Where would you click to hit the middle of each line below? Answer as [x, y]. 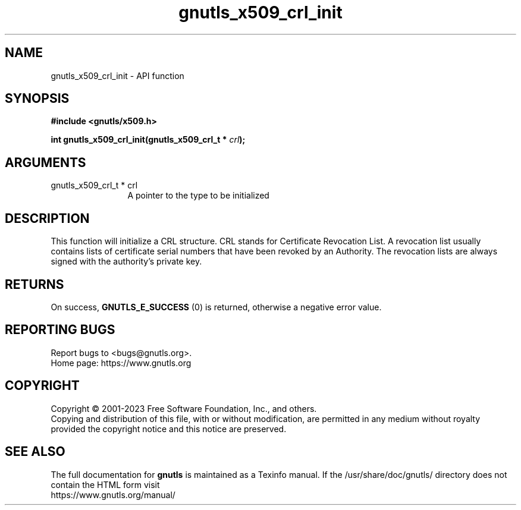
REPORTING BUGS [60, 330]
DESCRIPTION [47, 218]
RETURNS [34, 284]
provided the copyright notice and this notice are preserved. [169, 429]
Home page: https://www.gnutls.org [121, 363]
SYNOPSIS [37, 99]
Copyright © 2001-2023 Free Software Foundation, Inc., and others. [184, 408]
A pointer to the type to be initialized [198, 196]
